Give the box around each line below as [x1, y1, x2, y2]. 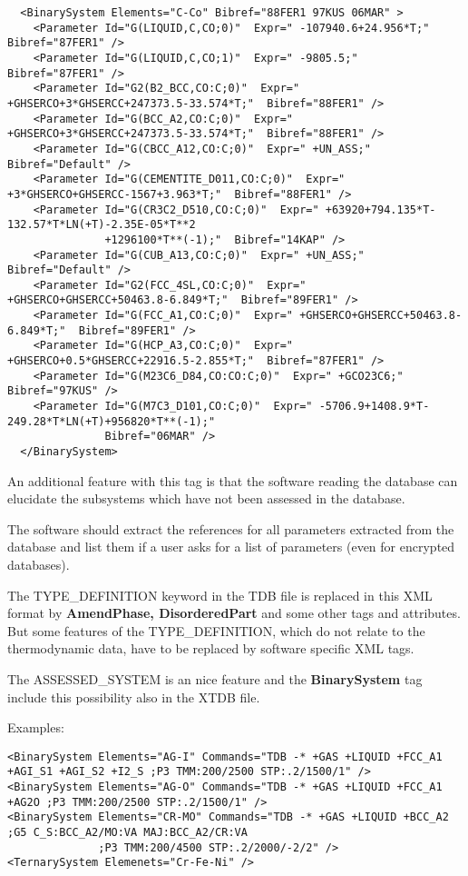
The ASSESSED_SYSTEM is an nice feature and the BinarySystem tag [7, 670, 423, 689]
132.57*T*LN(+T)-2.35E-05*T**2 [7, 218, 196, 232]
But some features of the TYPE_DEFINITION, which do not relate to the [7, 621, 425, 640]
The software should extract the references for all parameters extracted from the [7, 519, 454, 538]
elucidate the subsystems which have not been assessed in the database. [7, 489, 405, 508]
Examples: [7, 718, 64, 737]
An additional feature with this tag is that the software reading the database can [7, 471, 458, 490]
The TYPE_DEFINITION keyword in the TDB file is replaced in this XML [7, 585, 433, 604]
